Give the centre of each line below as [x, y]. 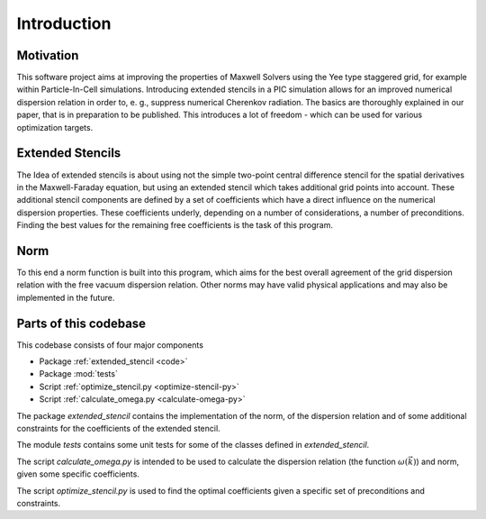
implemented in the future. [66, 297]
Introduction [64, 23]
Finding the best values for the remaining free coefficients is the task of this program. [175, 225]
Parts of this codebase [81, 323]
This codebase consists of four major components [110, 345]
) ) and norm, [436, 461]
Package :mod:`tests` [79, 374]
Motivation [48, 55]
